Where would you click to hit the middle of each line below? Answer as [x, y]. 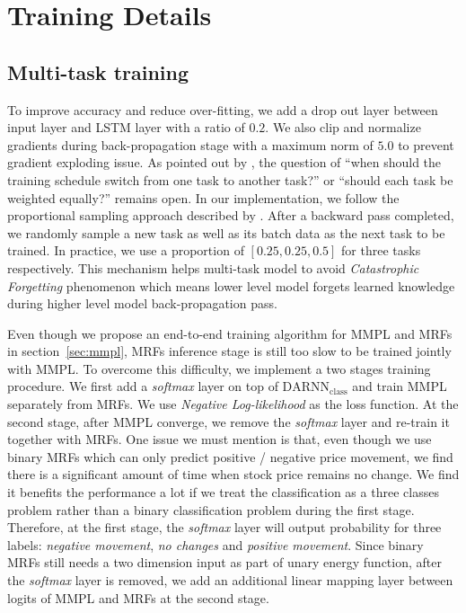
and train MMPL [400, 386]
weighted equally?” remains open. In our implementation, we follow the [203, 197]
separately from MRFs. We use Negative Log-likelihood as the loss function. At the [233, 404]
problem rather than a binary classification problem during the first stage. [211, 509]
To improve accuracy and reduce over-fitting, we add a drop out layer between [223, 109]
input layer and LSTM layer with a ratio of [126, 127]
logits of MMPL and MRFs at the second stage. [138, 597]
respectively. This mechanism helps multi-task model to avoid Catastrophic [213, 267]
